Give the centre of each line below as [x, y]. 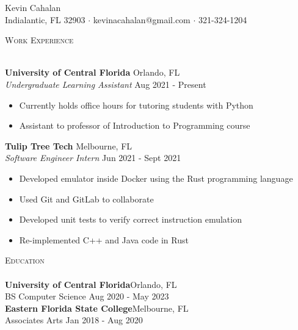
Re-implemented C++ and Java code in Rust [104, 239]
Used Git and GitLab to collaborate [86, 199]
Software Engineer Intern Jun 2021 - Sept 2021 [93, 158]
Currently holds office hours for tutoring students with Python [136, 105]
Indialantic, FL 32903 [45, 19]
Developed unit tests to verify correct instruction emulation [130, 219]
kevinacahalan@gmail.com [142, 19]
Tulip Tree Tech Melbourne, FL [69, 145]
